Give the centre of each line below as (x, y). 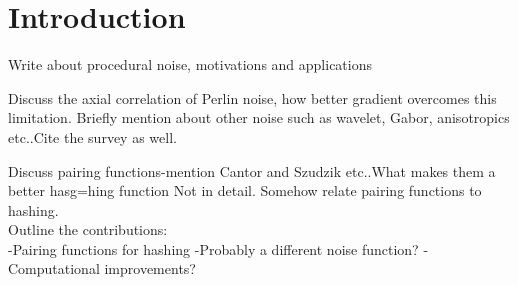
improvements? (150, 268)
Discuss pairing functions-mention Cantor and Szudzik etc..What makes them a (252, 170)
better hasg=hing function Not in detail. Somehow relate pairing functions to (245, 190)
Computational (54, 268)
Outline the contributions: (88, 229)
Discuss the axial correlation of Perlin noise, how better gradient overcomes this (252, 97)
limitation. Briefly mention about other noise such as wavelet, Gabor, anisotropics (259, 117)
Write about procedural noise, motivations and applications (190, 64)
